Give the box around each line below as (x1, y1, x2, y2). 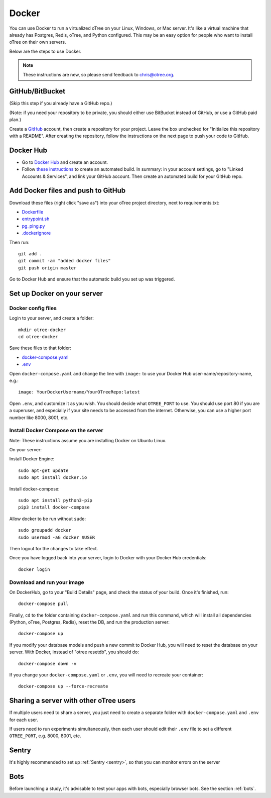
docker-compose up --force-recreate (18, 683, 108, 689)
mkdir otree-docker (18, 327, 66, 333)
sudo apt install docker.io (18, 475, 87, 480)
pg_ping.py (22, 223, 45, 229)
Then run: (9, 239, 30, 245)
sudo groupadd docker (18, 528, 71, 533)
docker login (18, 566, 50, 572)
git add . (18, 251, 42, 256)
